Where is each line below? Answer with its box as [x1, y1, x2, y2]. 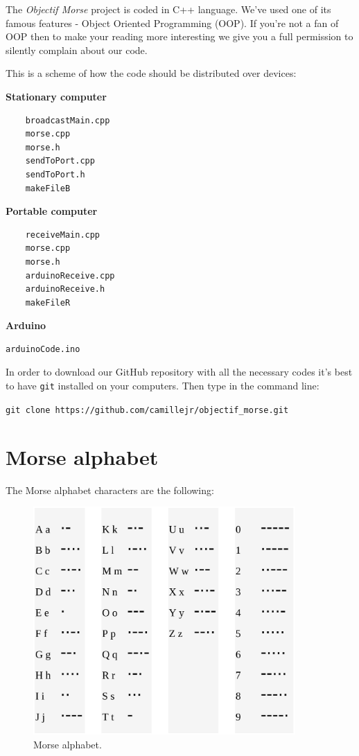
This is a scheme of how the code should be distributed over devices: [6, 66, 297, 80]
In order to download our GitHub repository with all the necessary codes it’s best [6, 364, 353, 379]
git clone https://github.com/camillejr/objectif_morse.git [6, 405, 289, 415]
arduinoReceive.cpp [25, 270, 115, 281]
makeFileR [25, 297, 71, 308]
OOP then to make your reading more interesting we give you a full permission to [6, 29, 353, 44]
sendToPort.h [25, 169, 85, 179]
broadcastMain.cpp [25, 115, 110, 125]
